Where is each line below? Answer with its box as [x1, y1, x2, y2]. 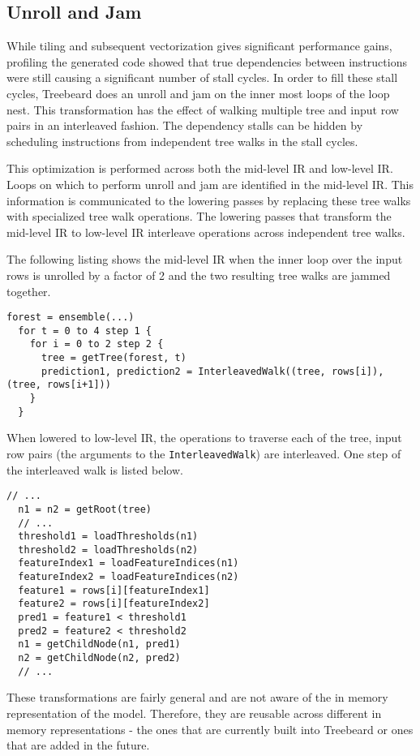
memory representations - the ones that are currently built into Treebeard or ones [6, 720, 414, 737]
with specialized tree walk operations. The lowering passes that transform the [6, 208, 392, 225]
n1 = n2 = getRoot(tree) [18, 503, 152, 515]
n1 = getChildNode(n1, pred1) [18, 638, 181, 651]
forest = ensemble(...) [6, 311, 135, 324]
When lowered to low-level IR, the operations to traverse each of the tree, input [6, 429, 402, 446]
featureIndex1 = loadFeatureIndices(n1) [18, 557, 239, 569]
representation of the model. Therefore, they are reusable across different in [6, 704, 382, 721]
